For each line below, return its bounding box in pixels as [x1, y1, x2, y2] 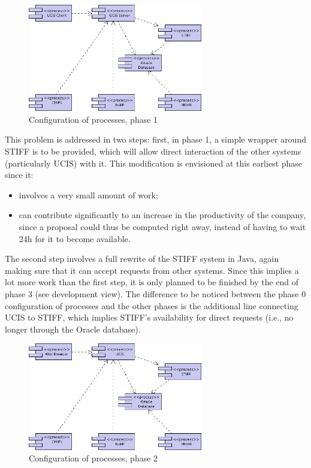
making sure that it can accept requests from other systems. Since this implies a [5, 264, 299, 276]
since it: [5, 168, 34, 181]
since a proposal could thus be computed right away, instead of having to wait [19, 220, 306, 233]
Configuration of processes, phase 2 [29, 452, 158, 464]
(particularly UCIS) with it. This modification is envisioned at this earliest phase [5, 156, 303, 169]
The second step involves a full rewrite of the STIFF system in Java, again [5, 252, 279, 265]
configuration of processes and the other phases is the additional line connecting [5, 299, 298, 312]
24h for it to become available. [19, 232, 131, 244]
